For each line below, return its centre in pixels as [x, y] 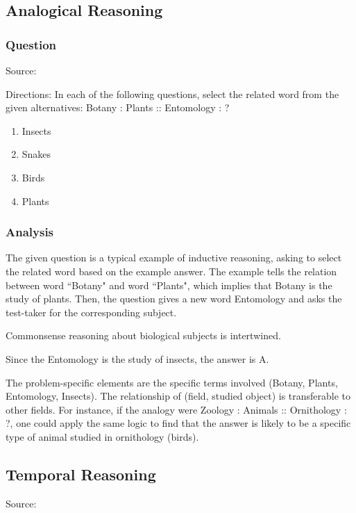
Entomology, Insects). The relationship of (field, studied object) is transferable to [178, 396]
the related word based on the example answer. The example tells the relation [171, 271]
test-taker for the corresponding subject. [91, 312]
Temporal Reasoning [81, 474]
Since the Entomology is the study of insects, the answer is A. [137, 358]
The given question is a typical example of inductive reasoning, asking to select [174, 258]
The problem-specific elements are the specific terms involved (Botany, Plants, [172, 382]
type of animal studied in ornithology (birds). [102, 436]
